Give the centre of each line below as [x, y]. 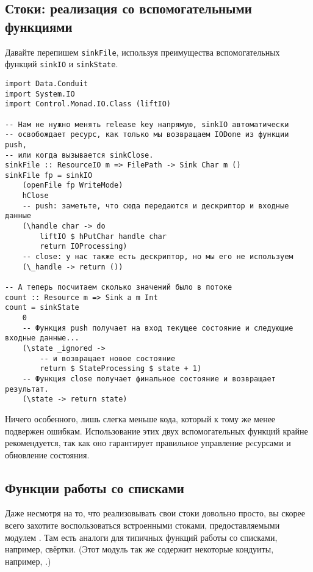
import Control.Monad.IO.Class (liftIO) [88, 104]
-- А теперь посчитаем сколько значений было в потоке [119, 288]
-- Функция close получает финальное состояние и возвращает [149, 379]
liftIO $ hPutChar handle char [103, 236]
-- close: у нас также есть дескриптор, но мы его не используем [158, 257]
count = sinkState [42, 308]
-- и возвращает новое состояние [108, 358]
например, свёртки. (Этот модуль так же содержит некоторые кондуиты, [139, 549]
